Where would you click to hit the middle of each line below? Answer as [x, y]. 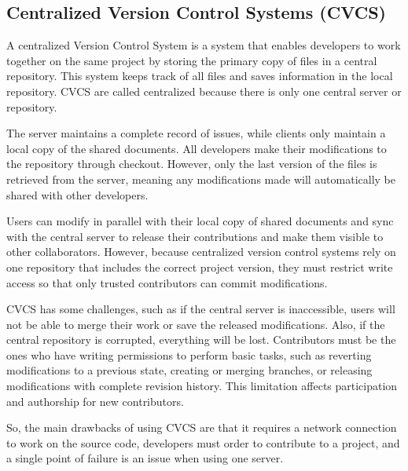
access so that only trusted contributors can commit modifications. [167, 282]
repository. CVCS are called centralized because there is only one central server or [204, 91]
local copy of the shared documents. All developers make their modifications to [197, 148]
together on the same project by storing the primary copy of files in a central [192, 60]
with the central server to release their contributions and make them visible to [195, 236]
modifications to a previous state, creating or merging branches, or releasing [189, 370]
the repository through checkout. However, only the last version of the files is [192, 164]
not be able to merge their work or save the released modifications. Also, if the [196, 324]
